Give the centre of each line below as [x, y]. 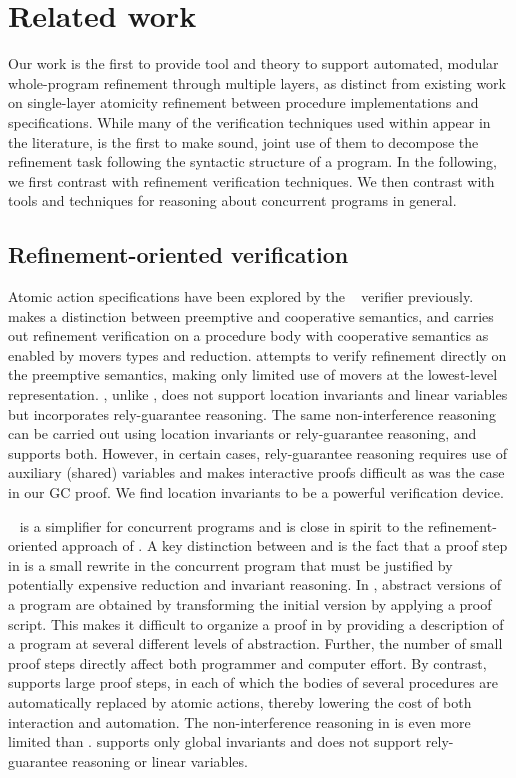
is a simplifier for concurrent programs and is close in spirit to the [221, 525]
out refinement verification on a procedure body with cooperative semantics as [248, 335]
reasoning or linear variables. [160, 760]
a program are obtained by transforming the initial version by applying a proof [250, 603]
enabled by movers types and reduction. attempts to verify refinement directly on [257, 354]
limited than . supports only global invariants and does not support [215, 741]
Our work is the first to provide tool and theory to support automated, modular [253, 63]
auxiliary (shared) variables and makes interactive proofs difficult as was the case [256, 472]
